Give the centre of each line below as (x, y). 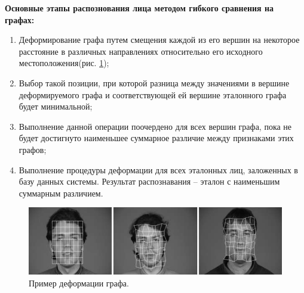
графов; (33, 149)
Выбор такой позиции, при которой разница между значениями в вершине (154, 82)
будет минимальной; (56, 106)
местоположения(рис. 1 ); (64, 63)
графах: (20, 19)
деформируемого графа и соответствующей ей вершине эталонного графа (153, 94)
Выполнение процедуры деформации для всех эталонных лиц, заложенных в (158, 169)
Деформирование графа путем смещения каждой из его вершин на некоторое (159, 40)
